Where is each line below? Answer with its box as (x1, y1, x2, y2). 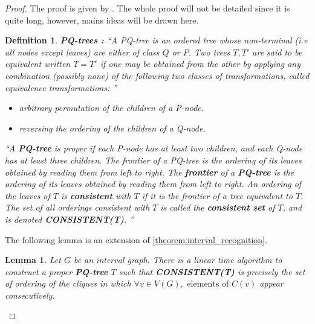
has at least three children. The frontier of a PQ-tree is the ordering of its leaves (5, 153, 302, 166)
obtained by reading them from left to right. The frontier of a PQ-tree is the (5, 165, 294, 178)
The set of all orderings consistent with (5, 201, 150, 214)
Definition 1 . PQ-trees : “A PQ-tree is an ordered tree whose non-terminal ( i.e (5, 34, 308, 46)
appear (259, 277, 284, 290)
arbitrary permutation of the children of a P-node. (19, 101, 204, 114)
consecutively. (5, 288, 55, 301)
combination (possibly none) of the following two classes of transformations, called (5, 69, 310, 81)
